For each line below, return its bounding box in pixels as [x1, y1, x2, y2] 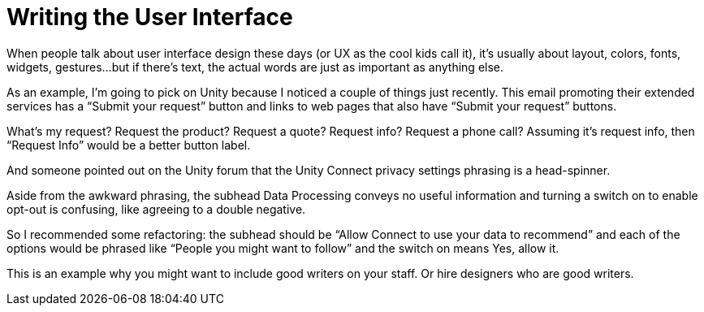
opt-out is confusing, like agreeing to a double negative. [6, 201, 306, 216]
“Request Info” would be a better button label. [6, 137, 251, 152]
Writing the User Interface [6, 3, 293, 31]
